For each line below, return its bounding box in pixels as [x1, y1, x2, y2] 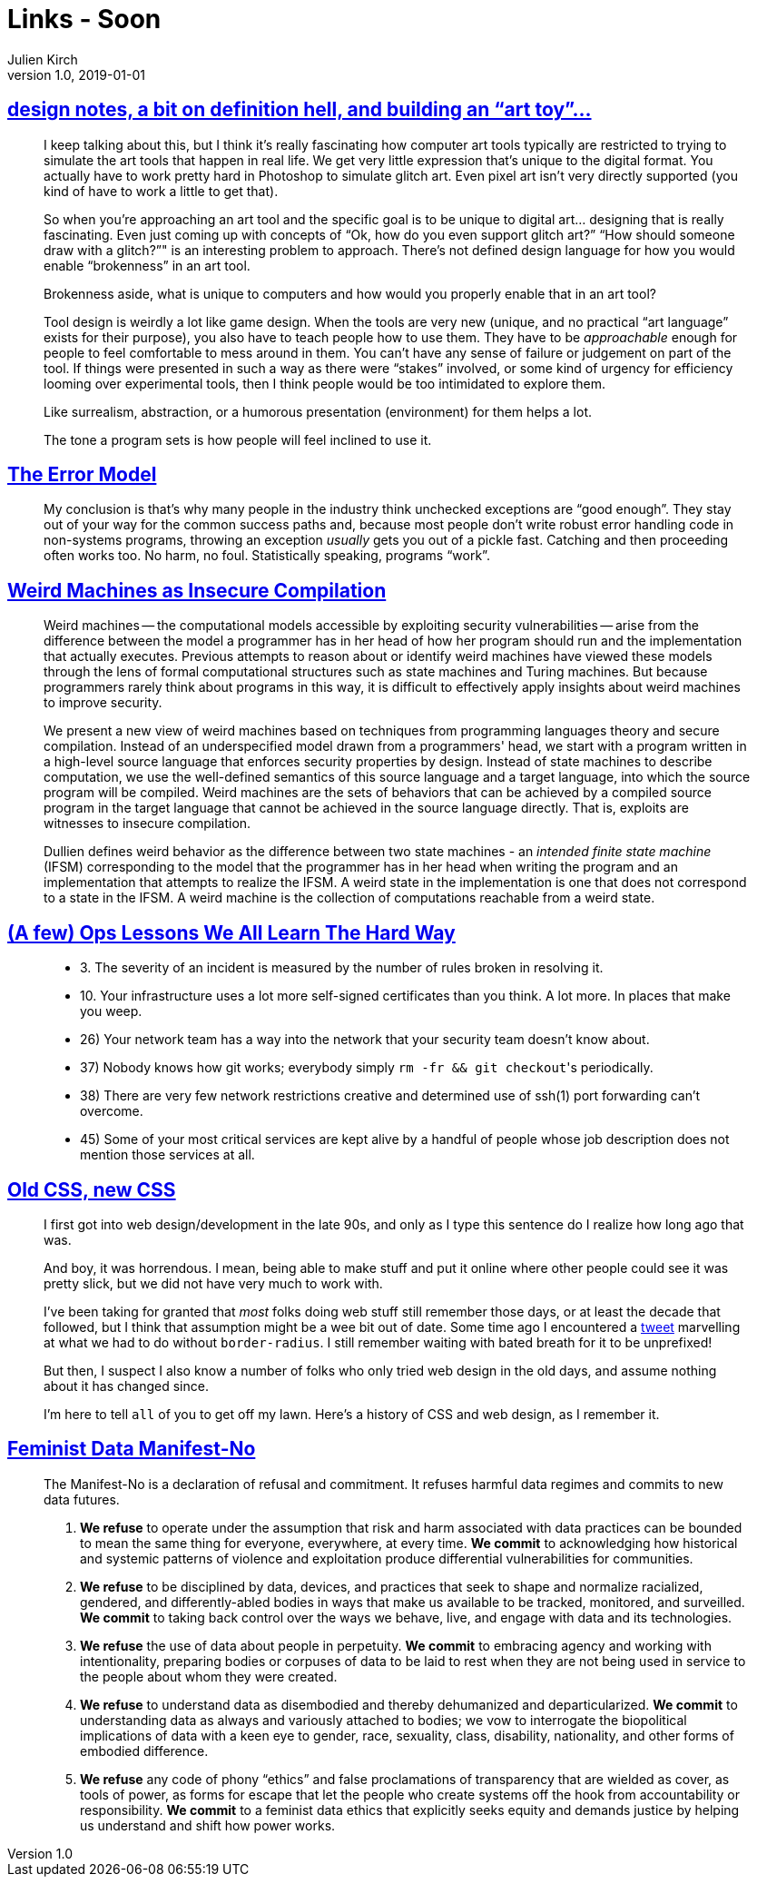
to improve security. [44, 695, 162, 711]
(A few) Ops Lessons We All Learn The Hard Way [7, 921, 456, 944]
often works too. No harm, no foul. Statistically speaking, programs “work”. [44, 547, 490, 564]
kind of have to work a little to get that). [44, 182, 279, 199]
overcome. [80, 1103, 143, 1120]
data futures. [44, 1491, 120, 1507]
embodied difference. [80, 1742, 209, 1759]
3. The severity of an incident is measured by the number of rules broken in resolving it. [80, 960, 604, 976]
